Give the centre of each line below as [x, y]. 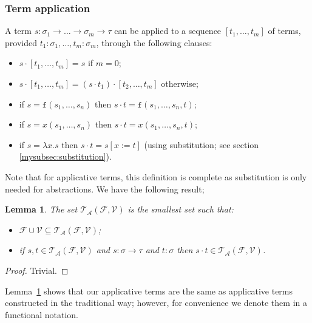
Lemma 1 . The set [41, 209]
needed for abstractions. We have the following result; [105, 189]
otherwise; [180, 83]
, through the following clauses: [154, 42]
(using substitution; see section [202, 144]
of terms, [284, 31]
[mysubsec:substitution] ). [65, 156]
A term [18, 31]
